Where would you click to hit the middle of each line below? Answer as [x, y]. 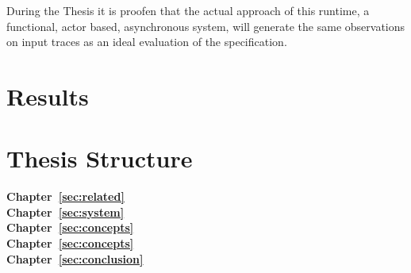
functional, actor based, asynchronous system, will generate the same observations [206, 26]
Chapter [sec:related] [65, 196]
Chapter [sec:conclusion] [75, 258]
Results [48, 96]
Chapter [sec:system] [65, 211]
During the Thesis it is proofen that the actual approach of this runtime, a [188, 10]
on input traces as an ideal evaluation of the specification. [147, 42]
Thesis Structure [100, 158]
